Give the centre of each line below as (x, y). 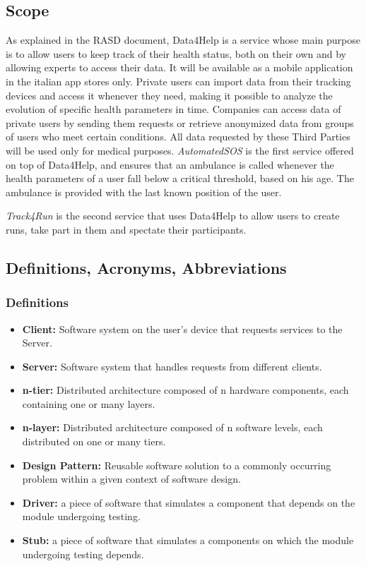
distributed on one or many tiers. (94, 441)
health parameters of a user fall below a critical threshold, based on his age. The (180, 178)
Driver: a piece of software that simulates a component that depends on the (189, 502)
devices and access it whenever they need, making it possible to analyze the (169, 95)
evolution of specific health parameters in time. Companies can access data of (173, 109)
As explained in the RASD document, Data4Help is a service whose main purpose (183, 40)
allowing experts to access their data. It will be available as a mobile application (179, 67)
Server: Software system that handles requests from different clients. (172, 366)
